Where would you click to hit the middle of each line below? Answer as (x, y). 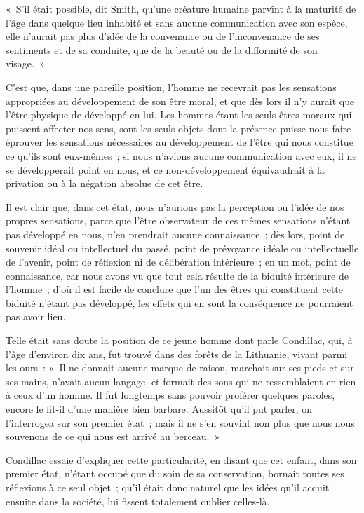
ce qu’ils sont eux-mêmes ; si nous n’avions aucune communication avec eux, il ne (181, 155)
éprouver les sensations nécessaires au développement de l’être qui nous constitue (180, 142)
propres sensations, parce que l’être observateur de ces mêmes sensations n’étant (178, 220)
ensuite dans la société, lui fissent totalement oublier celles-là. (138, 501)
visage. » (25, 63)
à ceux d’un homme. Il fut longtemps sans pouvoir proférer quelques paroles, (170, 395)
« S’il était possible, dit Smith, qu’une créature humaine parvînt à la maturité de (181, 8)
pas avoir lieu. (36, 316)
